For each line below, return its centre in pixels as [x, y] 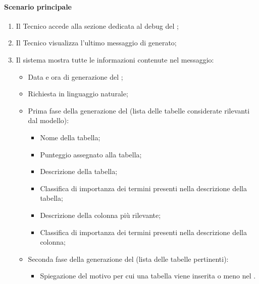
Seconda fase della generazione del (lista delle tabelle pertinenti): [128, 259]
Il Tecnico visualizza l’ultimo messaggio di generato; [96, 43]
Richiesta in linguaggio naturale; [78, 94]
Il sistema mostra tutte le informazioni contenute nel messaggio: [115, 59]
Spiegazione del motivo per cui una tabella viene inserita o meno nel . [148, 276]
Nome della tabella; [70, 137]
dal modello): [48, 120]
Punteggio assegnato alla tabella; [91, 154]
